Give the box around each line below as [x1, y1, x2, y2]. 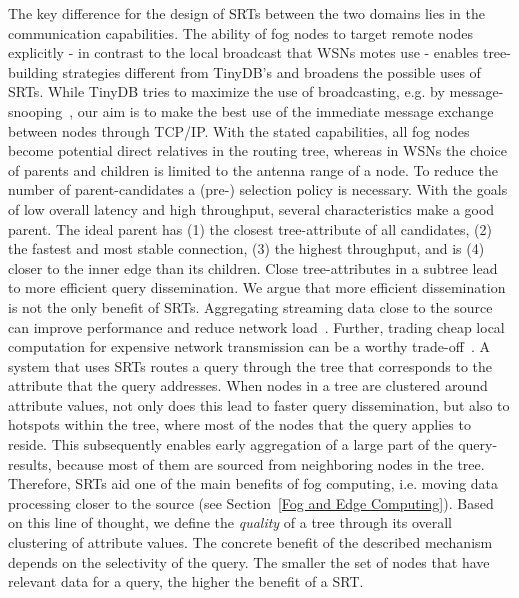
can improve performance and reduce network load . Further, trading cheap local [8, 316, 505, 337]
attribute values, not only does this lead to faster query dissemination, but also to [8, 394, 510, 415]
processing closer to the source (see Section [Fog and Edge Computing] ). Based [8, 492, 494, 513]
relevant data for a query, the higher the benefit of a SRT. [8, 571, 364, 592]
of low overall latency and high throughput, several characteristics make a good [8, 198, 495, 219]
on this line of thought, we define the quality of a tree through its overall [8, 512, 453, 533]
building [8, 61, 58, 82]
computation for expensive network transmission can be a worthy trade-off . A [8, 336, 490, 357]
